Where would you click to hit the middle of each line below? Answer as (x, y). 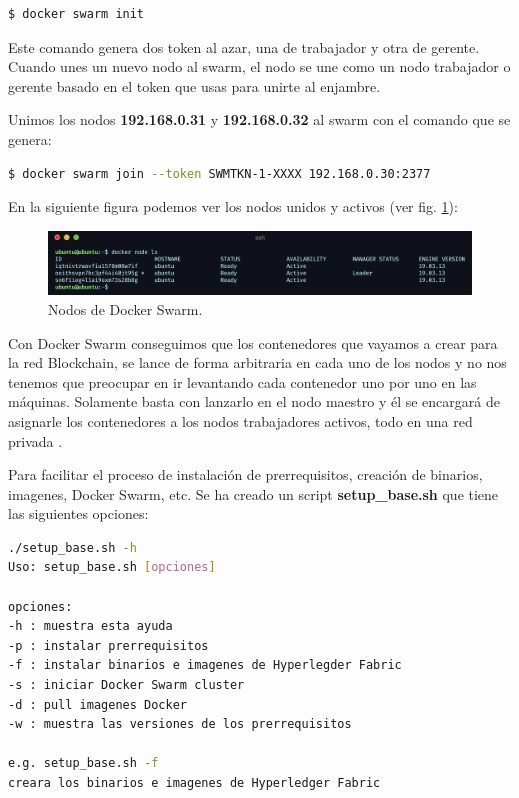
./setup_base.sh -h (72, 547)
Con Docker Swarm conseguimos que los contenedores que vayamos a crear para (253, 342)
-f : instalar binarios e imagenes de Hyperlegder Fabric (205, 665)
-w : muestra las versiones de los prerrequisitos (180, 724)
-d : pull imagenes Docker (97, 704)
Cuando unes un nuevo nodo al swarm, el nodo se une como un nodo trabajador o (259, 66)
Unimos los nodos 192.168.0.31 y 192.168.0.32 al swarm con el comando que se (259, 119)
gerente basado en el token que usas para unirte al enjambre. (194, 85)
